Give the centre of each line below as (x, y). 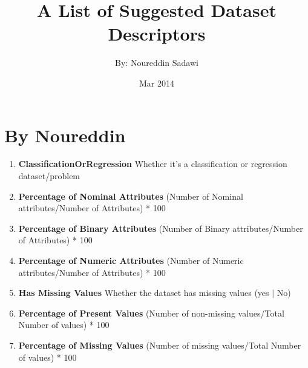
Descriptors (157, 34)
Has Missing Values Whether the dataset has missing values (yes (144, 293)
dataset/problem (49, 176)
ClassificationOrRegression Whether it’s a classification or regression (153, 164)
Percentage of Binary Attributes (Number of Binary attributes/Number (161, 228)
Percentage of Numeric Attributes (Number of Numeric (131, 260)
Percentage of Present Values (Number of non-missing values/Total (151, 313)
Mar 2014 (157, 83)
